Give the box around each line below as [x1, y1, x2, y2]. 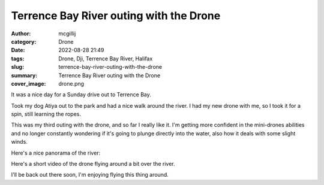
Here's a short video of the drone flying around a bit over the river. [11, 160, 175, 168]
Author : [11, 30, 31, 37]
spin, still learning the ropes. [11, 111, 81, 118]
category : [11, 38, 37, 45]
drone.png [58, 80, 84, 87]
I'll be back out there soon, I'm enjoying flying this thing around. [11, 171, 169, 178]
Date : [11, 47, 25, 54]
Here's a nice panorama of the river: [11, 149, 101, 156]
